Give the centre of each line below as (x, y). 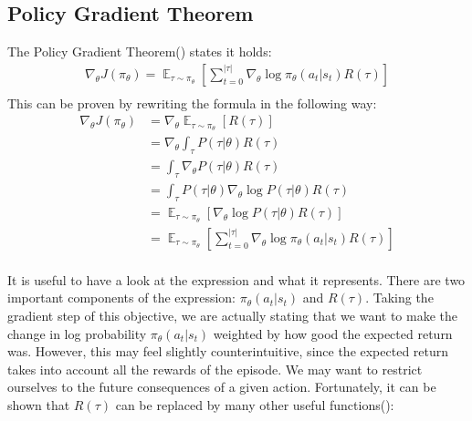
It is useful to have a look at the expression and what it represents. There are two (236, 279)
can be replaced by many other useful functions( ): (255, 404)
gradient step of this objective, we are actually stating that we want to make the (232, 315)
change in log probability (77, 333)
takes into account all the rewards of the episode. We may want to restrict (215, 369)
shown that (39, 404)
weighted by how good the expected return (333, 333)
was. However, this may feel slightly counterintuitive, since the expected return (228, 351)
